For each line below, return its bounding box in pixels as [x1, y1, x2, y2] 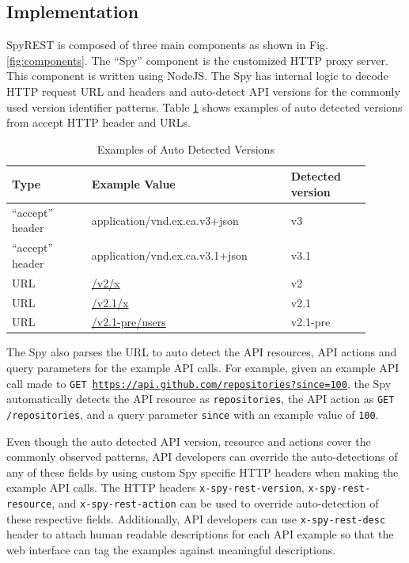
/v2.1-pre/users [91, 314, 166, 330]
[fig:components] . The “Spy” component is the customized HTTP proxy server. [6, 51, 388, 68]
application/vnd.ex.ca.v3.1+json [91, 247, 248, 264]
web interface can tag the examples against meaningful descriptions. [6, 541, 336, 557]
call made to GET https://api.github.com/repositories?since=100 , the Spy [6, 375, 392, 391]
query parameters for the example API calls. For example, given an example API [6, 359, 400, 376]
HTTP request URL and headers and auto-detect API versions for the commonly [6, 82, 400, 99]
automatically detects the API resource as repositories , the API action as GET [6, 390, 395, 407]
